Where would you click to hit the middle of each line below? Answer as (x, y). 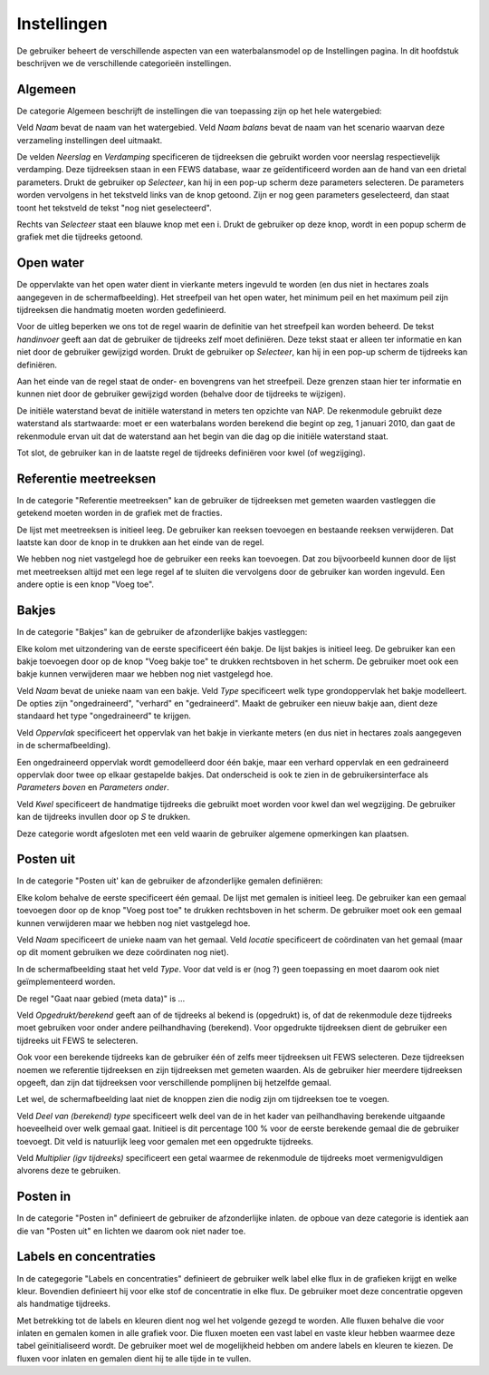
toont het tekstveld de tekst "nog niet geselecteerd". (114, 208)
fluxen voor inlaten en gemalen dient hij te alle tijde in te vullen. (134, 1358)
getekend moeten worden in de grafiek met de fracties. (120, 513)
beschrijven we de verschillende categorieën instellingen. (124, 63)
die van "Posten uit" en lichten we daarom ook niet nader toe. (131, 1231)
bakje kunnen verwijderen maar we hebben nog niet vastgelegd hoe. (145, 674)
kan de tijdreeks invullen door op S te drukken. (104, 817)
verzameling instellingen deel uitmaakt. (90, 140)
